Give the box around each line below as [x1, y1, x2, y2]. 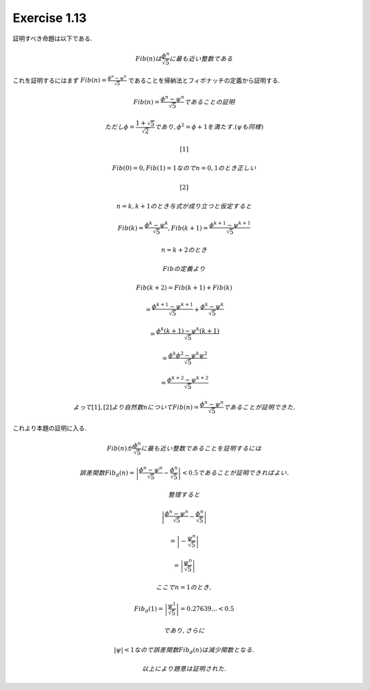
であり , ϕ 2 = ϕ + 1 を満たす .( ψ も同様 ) [154, 122, 264, 131]
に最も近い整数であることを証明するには [140, 444, 262, 453]
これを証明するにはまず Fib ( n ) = [12, 76, 107, 84]
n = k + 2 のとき [161, 246, 208, 254]
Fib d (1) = [134, 605, 164, 615]
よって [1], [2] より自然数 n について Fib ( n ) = [73, 403, 199, 412]
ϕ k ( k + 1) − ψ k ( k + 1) [156, 326, 220, 335]
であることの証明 [184, 98, 236, 106]
